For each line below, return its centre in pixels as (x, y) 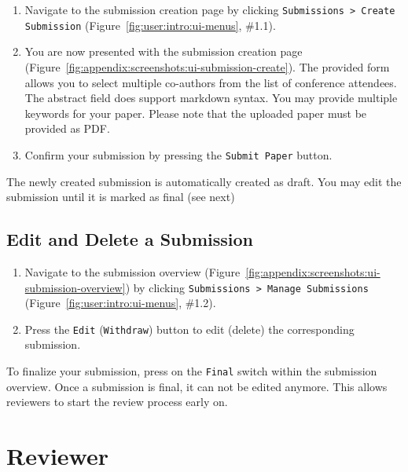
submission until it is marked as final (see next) (121, 197)
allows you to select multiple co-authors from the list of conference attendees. (211, 82)
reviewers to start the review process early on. (117, 402)
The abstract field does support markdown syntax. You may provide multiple (211, 98)
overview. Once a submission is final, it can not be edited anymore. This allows (197, 386)
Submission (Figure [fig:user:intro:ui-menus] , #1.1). (150, 25)
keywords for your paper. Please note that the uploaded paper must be (196, 113)
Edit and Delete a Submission (130, 239)
